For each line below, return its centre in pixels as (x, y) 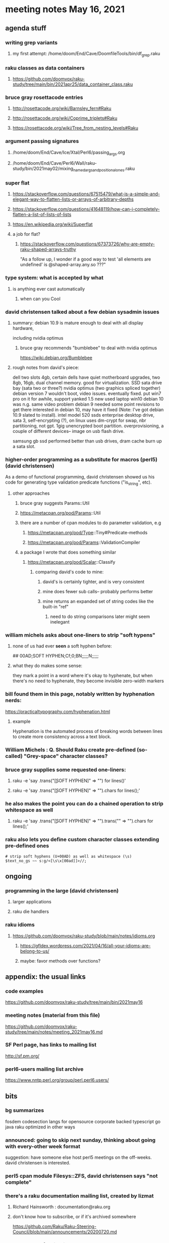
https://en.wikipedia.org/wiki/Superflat (52, 225)
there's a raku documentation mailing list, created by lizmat (79, 1196)
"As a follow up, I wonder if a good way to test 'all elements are (86, 259)
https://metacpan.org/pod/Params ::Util (60, 513)
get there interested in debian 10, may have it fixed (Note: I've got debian (88, 410)
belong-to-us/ (35, 951)
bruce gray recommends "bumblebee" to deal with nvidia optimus (89, 348)
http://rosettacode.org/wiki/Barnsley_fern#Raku (62, 108)
